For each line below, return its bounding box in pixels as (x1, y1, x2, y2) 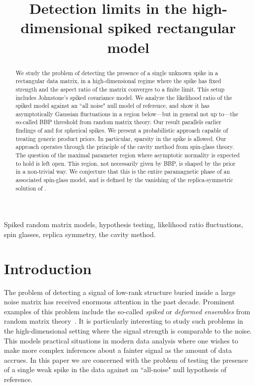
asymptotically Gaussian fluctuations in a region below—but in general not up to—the (15, 109, 238, 118)
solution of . (15, 184, 46, 192)
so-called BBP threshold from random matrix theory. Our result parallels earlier (15, 118, 221, 126)
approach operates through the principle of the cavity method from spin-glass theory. (15, 143, 234, 151)
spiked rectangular (108, 17, 236, 38)
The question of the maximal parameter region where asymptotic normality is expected (15, 151, 240, 159)
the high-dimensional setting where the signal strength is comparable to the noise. (4, 326, 252, 336)
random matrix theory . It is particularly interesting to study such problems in (4, 316, 243, 326)
